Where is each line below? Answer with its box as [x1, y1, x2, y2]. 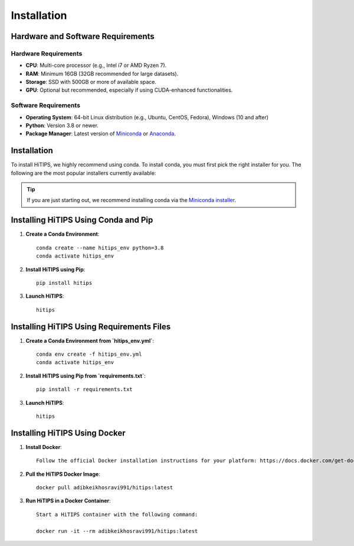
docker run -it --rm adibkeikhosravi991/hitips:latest [36, 528, 198, 534]
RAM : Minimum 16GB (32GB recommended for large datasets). [25, 70, 179, 77]
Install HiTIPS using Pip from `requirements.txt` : [25, 372, 146, 379]
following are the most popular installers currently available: [11, 169, 156, 177]
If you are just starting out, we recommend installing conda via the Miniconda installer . [27, 197, 236, 204]
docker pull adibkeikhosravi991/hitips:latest [36, 485, 173, 491]
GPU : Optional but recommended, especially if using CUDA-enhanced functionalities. [25, 86, 233, 94]
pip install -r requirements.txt [36, 386, 133, 393]
